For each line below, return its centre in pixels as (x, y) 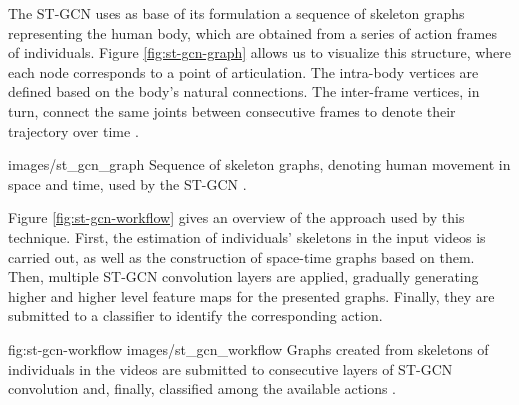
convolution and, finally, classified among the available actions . (202, 388)
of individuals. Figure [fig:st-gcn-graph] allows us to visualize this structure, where (260, 52)
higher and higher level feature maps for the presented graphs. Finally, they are (251, 295)
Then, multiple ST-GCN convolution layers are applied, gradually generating (243, 276)
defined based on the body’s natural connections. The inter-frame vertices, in (244, 91)
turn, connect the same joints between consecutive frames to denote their (232, 110)
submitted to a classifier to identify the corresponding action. (195, 315)
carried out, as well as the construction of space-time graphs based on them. (241, 256)
